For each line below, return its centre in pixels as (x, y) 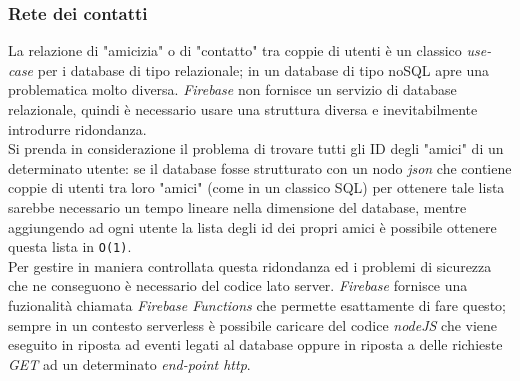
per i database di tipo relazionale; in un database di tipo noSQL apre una (263, 69)
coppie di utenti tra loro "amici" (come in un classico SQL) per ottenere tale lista (256, 187)
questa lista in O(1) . (70, 246)
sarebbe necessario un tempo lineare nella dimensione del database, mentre (237, 206)
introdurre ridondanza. (77, 128)
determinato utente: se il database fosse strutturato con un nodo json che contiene (260, 167)
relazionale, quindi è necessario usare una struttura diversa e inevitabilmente (243, 109)
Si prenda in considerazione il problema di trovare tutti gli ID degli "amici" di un (256, 148)
